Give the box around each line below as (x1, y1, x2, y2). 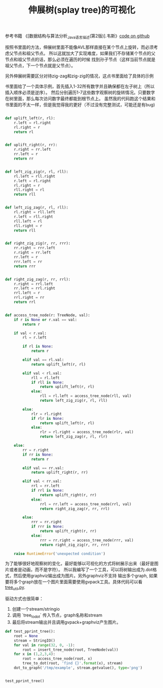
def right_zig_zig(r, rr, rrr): (5, 241, 71, 246)
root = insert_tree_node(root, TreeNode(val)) (22, 647, 119, 652)
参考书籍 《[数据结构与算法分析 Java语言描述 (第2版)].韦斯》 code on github (5, 33, 150, 40)
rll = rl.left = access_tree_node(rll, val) (39, 393, 132, 399)
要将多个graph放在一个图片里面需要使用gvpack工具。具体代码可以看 (5, 579, 143, 585)
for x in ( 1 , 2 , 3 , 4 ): (14, 652, 55, 657)
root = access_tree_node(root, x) (22, 656, 92, 661)
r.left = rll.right (14, 214, 54, 219)
